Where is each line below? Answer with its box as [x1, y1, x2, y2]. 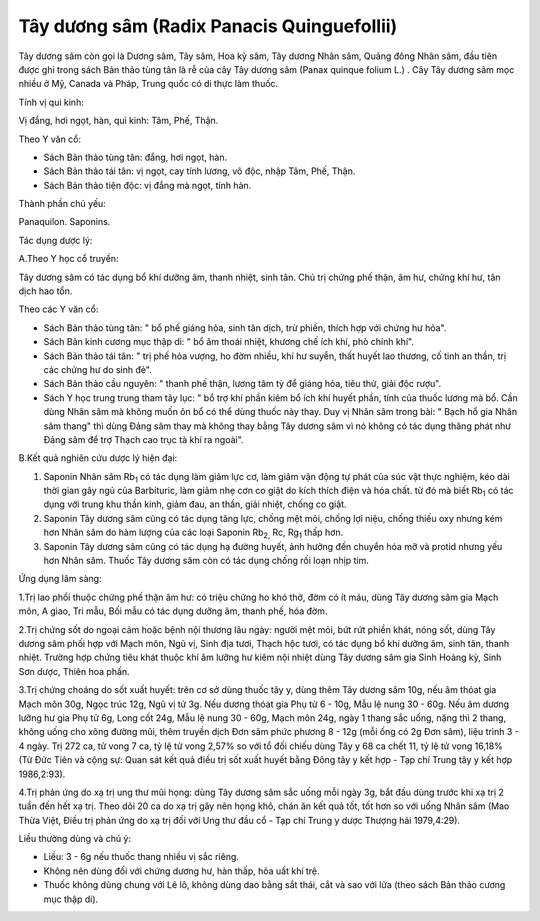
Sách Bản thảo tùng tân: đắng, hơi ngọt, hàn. [43, 151, 228, 163]
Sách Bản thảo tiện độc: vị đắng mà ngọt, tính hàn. [43, 179, 252, 191]
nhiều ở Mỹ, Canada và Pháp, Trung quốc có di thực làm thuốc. [18, 78, 279, 90]
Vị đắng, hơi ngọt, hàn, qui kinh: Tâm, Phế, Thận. [18, 115, 219, 127]
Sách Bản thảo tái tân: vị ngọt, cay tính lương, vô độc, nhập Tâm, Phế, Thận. [43, 165, 356, 177]
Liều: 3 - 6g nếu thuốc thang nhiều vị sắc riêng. [43, 851, 240, 863]
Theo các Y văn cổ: [18, 303, 99, 315]
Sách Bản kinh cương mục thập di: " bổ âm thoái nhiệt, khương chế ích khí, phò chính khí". [43, 336, 415, 348]
